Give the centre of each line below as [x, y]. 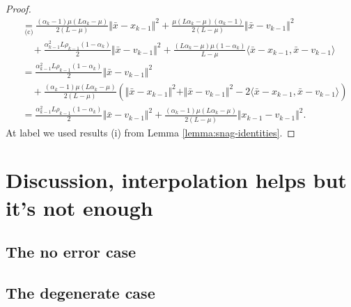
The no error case [71, 252]
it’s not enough [79, 207]
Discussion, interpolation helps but [176, 180]
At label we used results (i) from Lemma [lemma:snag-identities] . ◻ [150, 132]
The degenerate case [80, 293]
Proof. [18, 8]
